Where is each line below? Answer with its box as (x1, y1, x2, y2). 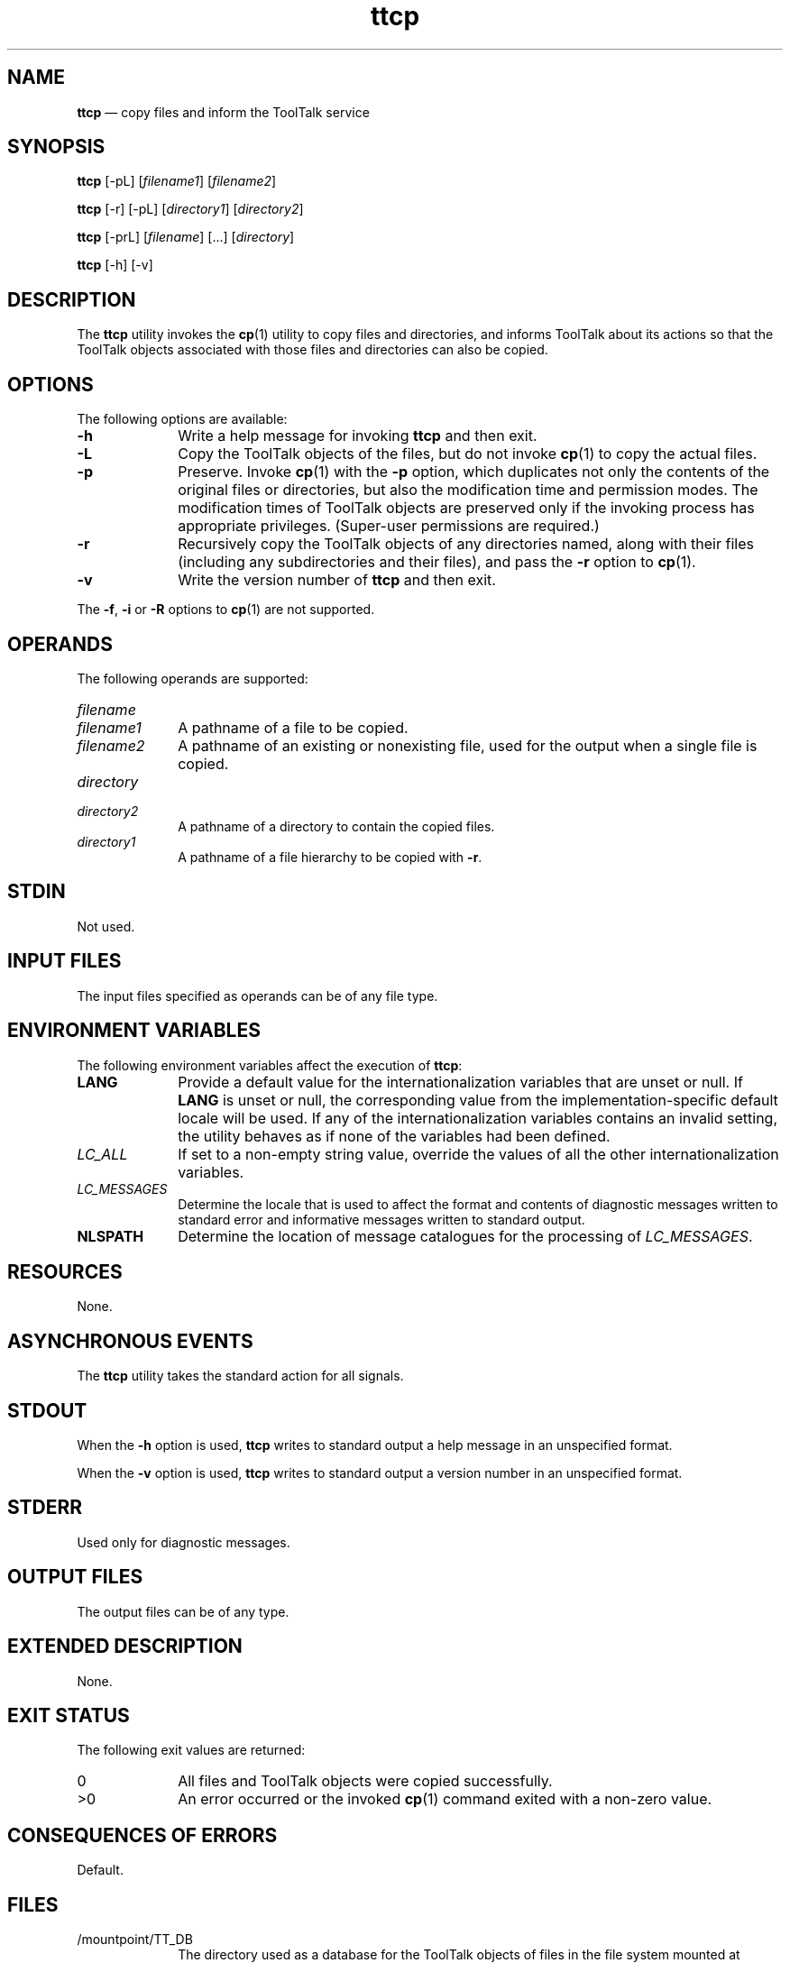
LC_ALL (77, 1144, 128, 1163)
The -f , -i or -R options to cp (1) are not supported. (77, 601, 375, 618)
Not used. (77, 918, 135, 934)
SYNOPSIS (7, 135, 106, 159)
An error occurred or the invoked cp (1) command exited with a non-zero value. (178, 1790, 712, 1809)
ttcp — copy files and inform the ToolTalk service (77, 104, 370, 120)
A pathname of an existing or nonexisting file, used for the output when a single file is (178, 736, 758, 755)
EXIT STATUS (7, 1703, 130, 1727)
